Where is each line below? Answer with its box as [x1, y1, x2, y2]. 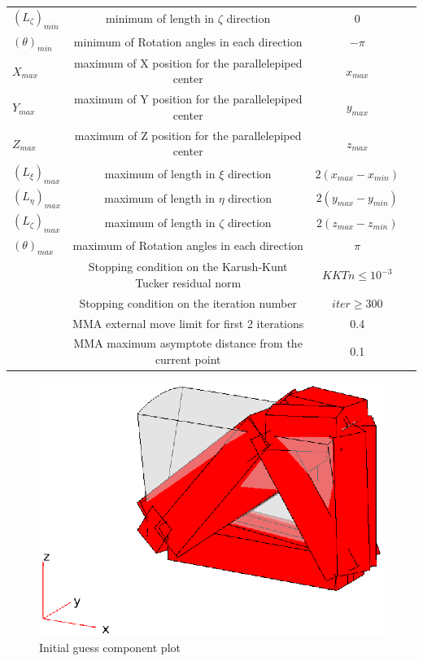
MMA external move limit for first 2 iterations [72, 314, 304, 331]
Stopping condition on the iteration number [79, 294, 297, 311]
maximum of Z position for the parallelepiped [74, 126, 302, 143]
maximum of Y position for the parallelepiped [73, 90, 303, 107]
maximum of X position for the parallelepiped [73, 54, 303, 71]
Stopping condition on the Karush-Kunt [88, 258, 288, 275]
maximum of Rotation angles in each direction [72, 237, 303, 254]
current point [155, 351, 221, 368]
